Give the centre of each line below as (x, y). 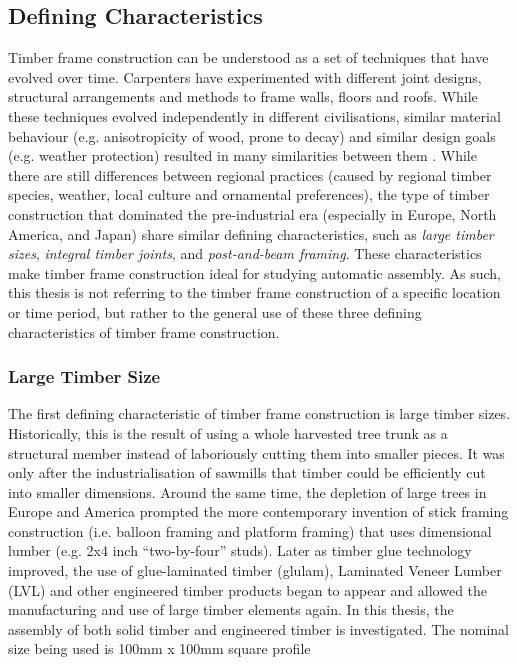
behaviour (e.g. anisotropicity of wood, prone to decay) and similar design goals (252, 135)
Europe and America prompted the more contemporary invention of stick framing (258, 511)
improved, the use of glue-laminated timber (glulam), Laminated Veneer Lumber (255, 570)
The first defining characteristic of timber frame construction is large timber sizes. (259, 413)
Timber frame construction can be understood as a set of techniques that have (248, 57)
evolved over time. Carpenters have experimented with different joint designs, (245, 76)
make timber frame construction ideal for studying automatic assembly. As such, (254, 272)
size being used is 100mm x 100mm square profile (159, 648)
